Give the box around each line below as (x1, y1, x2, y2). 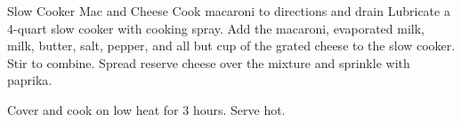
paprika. (7, 71, 53, 89)
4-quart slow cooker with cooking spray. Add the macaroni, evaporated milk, (7, 19, 425, 37)
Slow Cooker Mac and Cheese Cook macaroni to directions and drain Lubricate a (7, 2, 450, 19)
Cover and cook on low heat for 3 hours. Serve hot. (7, 100, 286, 118)
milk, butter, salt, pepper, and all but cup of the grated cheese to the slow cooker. (7, 36, 456, 55)
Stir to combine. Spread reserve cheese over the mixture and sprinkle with (7, 53, 410, 72)
